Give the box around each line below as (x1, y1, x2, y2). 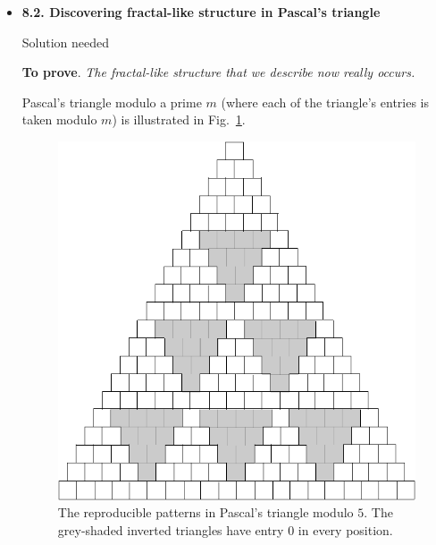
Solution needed (21, 32, 110, 51)
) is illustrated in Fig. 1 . (112, 110, 246, 129)
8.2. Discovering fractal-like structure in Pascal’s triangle (21, 3, 381, 21)
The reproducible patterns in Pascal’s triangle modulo (57, 503, 354, 522)
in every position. (298, 521, 393, 540)
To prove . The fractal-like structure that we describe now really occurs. (21, 63, 415, 81)
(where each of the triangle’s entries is (221, 92, 430, 111)
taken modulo (21, 110, 97, 129)
